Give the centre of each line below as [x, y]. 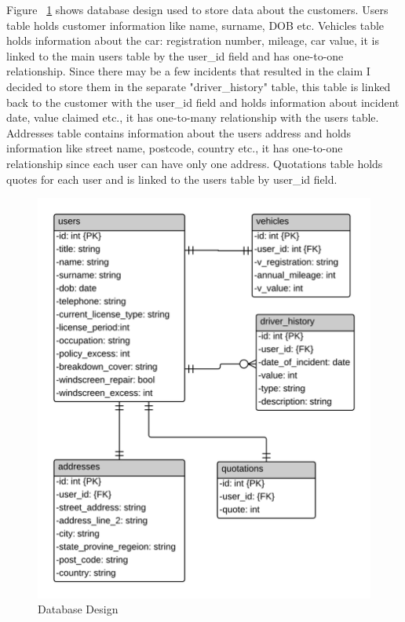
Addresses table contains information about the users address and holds [179, 132]
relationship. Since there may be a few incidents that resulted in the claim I [188, 71]
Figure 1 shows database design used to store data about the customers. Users [197, 9]
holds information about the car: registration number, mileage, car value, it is [193, 40]
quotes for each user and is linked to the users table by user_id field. [172, 179]
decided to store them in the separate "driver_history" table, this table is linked [199, 86]
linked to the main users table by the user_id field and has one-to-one [175, 55]
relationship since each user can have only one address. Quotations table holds [195, 163]
